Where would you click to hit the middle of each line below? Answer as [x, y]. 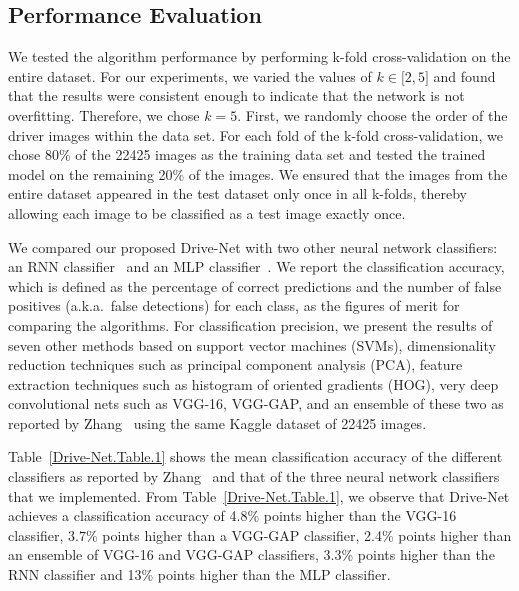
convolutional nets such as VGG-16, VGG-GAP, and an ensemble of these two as [256, 403]
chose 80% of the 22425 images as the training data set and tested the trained [247, 154]
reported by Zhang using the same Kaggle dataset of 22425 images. [217, 422]
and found [464, 75]
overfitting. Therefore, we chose [104, 114]
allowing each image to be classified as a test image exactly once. [207, 212]
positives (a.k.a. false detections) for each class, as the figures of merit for [234, 305]
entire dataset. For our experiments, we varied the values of [190, 75]
